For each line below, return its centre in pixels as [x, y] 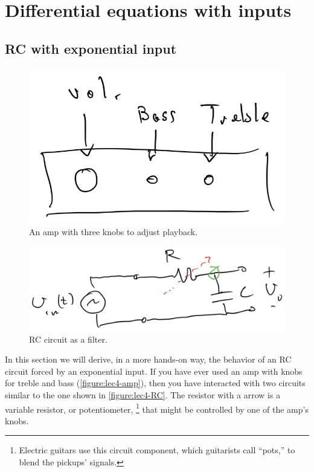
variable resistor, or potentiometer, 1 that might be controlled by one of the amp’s [157, 408]
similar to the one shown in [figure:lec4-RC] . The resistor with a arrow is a [143, 394]
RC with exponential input [91, 48]
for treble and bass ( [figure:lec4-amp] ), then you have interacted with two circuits [155, 383]
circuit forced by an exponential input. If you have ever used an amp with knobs [154, 371]
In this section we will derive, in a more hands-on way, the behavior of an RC [148, 359]
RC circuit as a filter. [68, 339]
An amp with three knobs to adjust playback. [114, 232]
